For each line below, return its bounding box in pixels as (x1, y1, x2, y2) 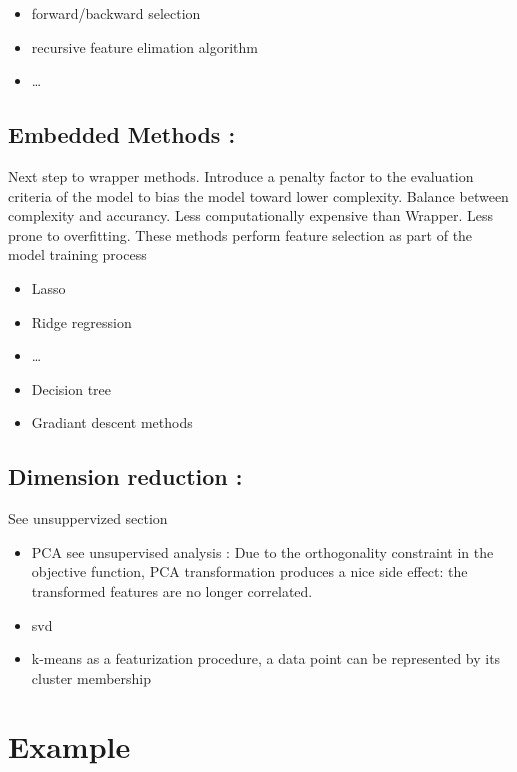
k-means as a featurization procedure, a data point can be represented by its (31, 648, 501, 669)
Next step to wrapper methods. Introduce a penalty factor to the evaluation (8, 165, 474, 186)
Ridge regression (31, 311, 132, 332)
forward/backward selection (31, 3, 201, 23)
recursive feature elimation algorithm (31, 36, 258, 57)
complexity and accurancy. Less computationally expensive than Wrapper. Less (8, 205, 494, 226)
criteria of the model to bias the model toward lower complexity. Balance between (8, 185, 509, 206)
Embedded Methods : (8, 119, 236, 150)
